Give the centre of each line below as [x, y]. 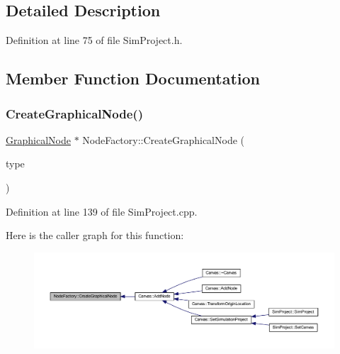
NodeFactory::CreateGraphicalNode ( [164, 139]
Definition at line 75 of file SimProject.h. [94, 40]
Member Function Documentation [133, 78]
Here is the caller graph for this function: [95, 235]
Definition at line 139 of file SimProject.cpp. [102, 211]
